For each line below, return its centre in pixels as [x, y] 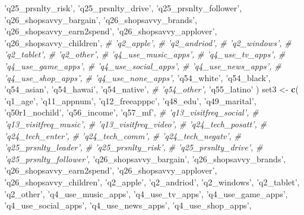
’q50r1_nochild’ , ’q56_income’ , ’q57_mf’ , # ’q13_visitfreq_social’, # [132, 112]
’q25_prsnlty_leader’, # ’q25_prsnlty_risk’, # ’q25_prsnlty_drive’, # [134, 147]
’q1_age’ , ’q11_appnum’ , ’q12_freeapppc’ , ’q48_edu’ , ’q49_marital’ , [130, 100]
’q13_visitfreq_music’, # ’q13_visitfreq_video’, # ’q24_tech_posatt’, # [135, 123]
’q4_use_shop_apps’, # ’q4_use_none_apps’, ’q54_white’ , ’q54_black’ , [137, 77]
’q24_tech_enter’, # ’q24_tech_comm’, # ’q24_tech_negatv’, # [123, 135]
